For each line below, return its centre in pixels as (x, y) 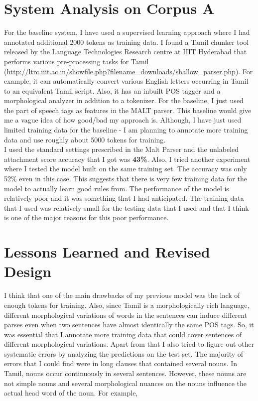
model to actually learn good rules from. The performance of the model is (117, 188)
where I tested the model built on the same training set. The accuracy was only (126, 169)
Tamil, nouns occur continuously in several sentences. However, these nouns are (125, 373)
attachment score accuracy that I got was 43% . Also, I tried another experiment (127, 159)
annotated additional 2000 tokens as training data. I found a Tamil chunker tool (127, 42)
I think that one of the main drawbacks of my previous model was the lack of (122, 295)
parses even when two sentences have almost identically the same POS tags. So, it (129, 325)
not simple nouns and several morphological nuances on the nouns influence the (125, 383)
